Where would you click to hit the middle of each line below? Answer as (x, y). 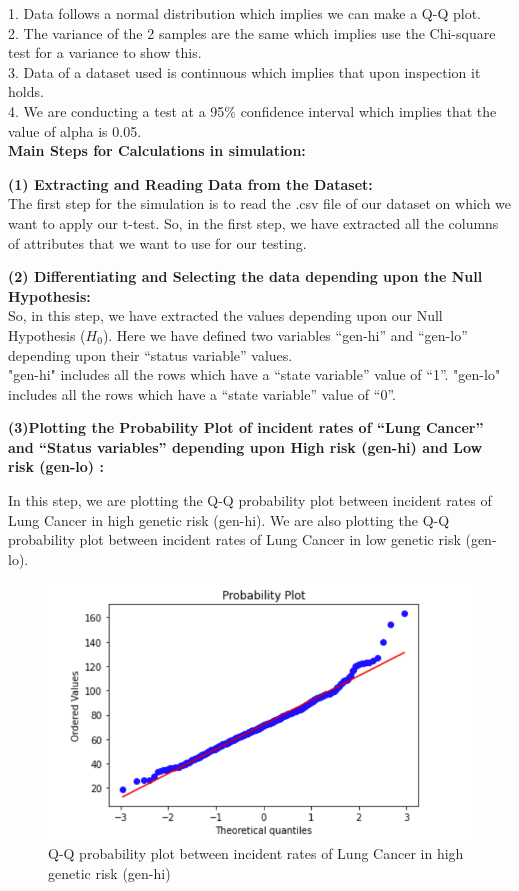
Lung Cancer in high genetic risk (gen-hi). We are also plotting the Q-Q (229, 519)
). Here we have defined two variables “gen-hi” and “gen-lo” (285, 334)
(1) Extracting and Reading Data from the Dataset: (190, 183)
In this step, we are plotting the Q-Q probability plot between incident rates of (250, 500)
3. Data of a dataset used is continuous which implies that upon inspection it (244, 71)
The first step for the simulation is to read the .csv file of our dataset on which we (260, 203)
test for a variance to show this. (105, 52)
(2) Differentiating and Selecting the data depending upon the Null (245, 276)
